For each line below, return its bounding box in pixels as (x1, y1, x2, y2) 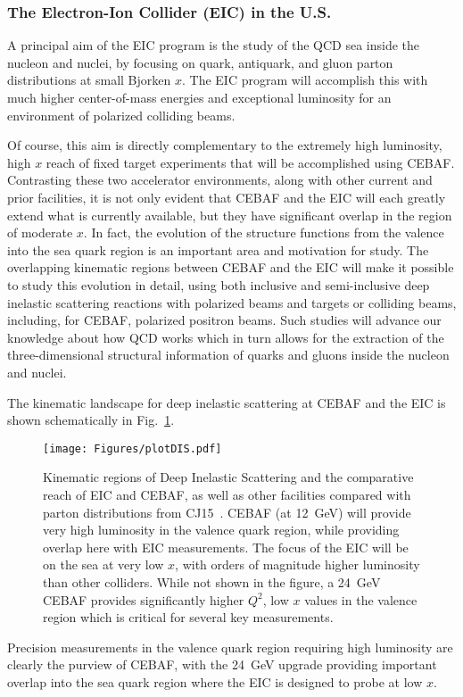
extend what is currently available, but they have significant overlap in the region (7, 205, 452, 224)
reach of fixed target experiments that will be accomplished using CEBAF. (45, 153, 455, 171)
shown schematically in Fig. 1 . (7, 411, 175, 429)
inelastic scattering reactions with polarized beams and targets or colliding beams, (7, 293, 457, 311)
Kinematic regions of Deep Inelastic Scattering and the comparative (43, 468, 414, 486)
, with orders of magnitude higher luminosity (175, 555, 420, 574)
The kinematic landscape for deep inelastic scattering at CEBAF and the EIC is (7, 393, 446, 411)
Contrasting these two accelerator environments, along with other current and (7, 170, 433, 189)
